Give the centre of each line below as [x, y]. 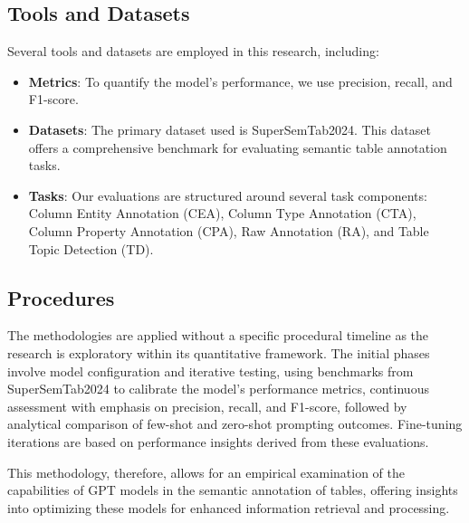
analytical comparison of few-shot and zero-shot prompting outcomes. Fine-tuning [235, 424]
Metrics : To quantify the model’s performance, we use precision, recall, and [240, 81]
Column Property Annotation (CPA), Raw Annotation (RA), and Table [229, 230]
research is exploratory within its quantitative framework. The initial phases [219, 352]
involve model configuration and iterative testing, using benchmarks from [211, 371]
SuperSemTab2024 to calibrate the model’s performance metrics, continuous [218, 389]
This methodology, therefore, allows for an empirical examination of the [206, 472]
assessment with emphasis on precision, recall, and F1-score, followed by [207, 406]
